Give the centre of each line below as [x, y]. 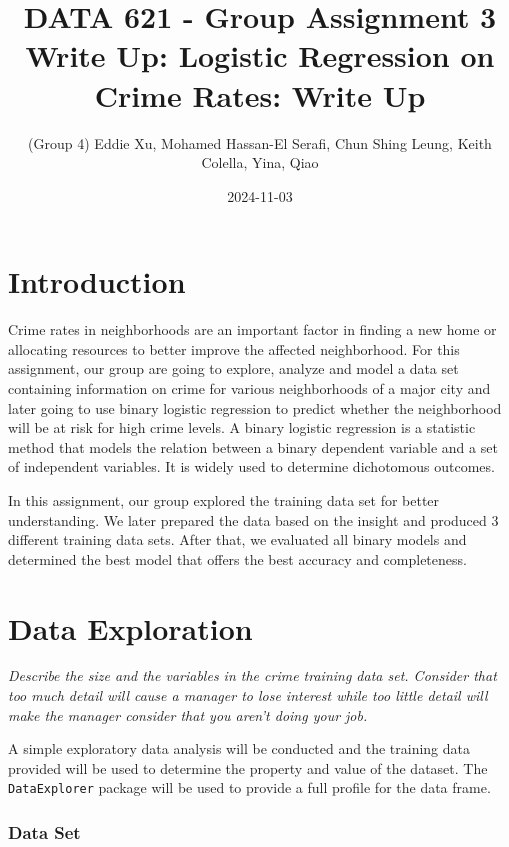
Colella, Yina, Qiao [260, 162]
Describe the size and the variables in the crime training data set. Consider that [252, 675]
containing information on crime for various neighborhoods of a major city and [249, 388]
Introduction [97, 281]
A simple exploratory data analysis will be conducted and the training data [239, 748]
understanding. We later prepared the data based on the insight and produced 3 [253, 519]
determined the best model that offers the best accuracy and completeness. [237, 558]
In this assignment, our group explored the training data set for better [224, 499]
